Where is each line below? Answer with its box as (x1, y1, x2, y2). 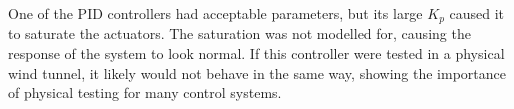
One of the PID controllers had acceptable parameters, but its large (8, 3, 423, 23)
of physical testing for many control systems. (8, 82, 282, 103)
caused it (449, 3, 505, 23)
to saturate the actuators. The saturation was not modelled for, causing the (8, 23, 471, 44)
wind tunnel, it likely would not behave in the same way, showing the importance (8, 62, 506, 83)
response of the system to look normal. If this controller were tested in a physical (8, 43, 505, 64)
